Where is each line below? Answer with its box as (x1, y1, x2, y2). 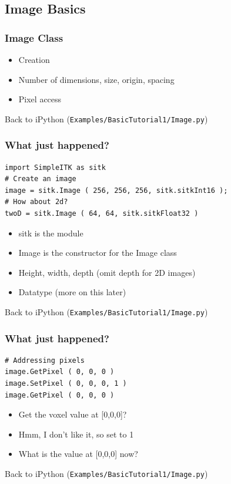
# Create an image (5, 175, 76, 183)
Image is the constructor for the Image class (18, 246, 177, 259)
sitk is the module (18, 226, 83, 239)
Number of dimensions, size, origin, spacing (18, 73, 175, 85)
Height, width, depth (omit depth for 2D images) (18, 266, 196, 278)
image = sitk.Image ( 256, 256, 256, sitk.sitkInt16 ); (5, 186, 228, 195)
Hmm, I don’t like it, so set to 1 (18, 428, 134, 440)
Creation (18, 54, 50, 65)
